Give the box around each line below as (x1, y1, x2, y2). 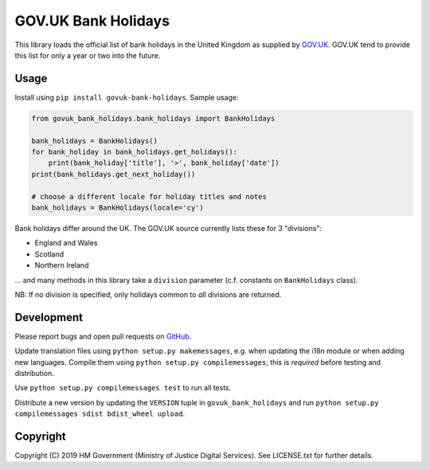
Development (14, 311, 84, 324)
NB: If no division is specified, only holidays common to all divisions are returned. (14, 289, 282, 299)
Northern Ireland (34, 260, 89, 270)
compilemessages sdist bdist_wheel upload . (14, 409, 186, 418)
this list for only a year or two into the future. (14, 50, 161, 60)
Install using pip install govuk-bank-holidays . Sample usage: (14, 92, 239, 102)
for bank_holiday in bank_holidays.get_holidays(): (31, 147, 238, 156)
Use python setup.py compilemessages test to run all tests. (14, 383, 232, 393)
